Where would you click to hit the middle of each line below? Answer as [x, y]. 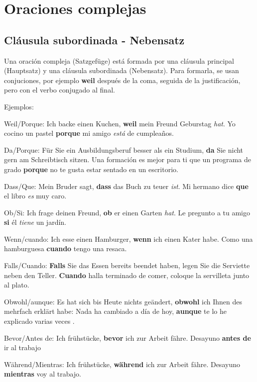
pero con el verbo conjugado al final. [60, 90]
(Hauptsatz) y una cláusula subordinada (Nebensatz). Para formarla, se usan [122, 70]
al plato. [17, 285]
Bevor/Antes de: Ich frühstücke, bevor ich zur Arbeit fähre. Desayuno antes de [128, 337]
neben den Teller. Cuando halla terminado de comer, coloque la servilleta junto [127, 275]
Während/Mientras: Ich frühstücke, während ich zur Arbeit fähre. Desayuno [122, 364]
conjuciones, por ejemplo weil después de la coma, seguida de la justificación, [122, 80]
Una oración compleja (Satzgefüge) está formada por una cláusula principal [119, 60]
